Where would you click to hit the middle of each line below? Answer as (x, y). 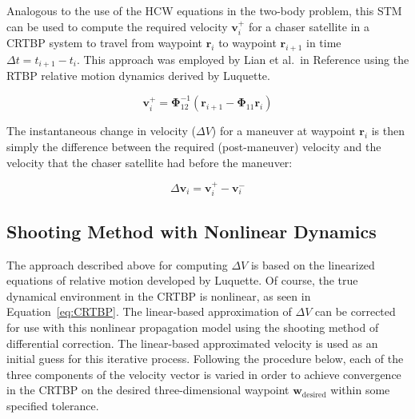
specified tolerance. (53, 405)
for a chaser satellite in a (309, 26)
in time (324, 43)
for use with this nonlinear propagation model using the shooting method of (193, 327)
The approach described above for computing (117, 264)
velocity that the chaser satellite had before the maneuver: (150, 162)
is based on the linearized (313, 264)
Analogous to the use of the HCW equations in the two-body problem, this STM (204, 10)
